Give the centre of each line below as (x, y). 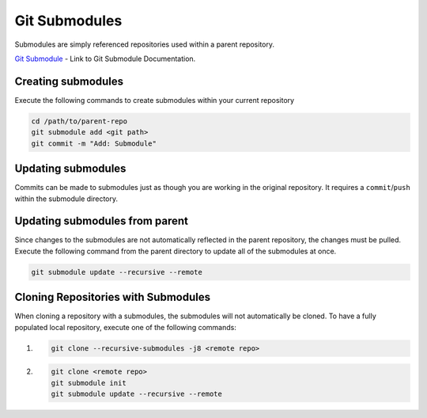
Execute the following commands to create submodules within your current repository (155, 100)
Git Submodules (68, 21)
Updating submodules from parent (102, 221)
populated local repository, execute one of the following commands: (125, 327)
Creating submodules (69, 81)
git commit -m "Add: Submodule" (94, 143)
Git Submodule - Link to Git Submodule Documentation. (105, 59)
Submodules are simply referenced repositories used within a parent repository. (145, 44)
